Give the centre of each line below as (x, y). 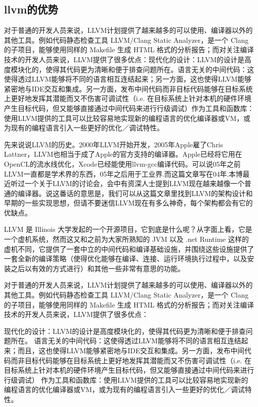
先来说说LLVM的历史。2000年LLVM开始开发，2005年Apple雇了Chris (114, 144)
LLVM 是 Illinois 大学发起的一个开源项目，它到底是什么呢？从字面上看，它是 (128, 229)
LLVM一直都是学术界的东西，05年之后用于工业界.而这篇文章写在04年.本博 (124, 173)
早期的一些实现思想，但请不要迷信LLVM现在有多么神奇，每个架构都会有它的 (129, 203)
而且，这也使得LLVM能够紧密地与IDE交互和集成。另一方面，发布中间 (131, 351)
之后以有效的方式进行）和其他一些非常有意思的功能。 (97, 268)
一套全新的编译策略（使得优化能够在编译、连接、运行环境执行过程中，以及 (126, 258)
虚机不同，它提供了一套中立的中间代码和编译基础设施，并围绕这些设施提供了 (129, 249)
